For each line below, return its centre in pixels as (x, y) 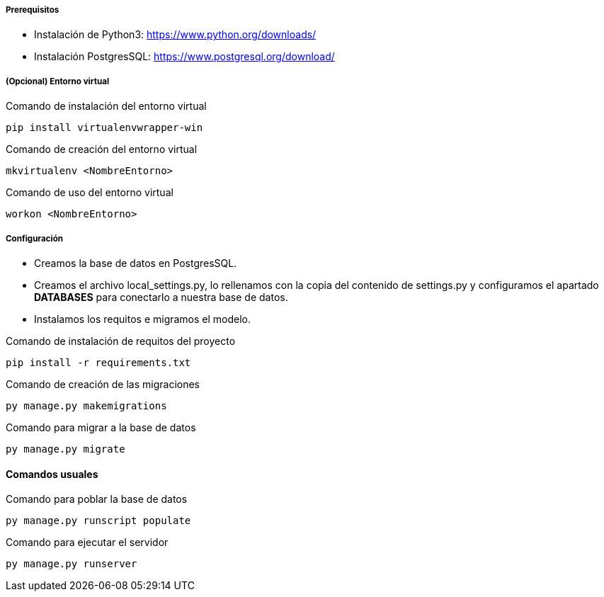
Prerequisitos (33, 10)
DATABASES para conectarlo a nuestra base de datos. (161, 297)
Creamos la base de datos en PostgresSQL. (136, 263)
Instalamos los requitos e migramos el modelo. (143, 319)
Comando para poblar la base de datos (97, 499)
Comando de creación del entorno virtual (102, 149)
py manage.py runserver (72, 564)
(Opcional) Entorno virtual (58, 81)
